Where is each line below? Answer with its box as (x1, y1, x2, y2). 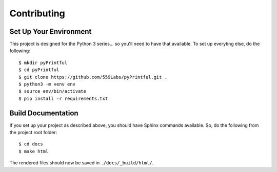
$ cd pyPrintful (18, 67, 60, 73)
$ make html (18, 148, 49, 154)
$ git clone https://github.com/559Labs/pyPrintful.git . (18, 74, 168, 80)
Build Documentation (9, 109, 79, 117)
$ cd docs (18, 141, 43, 147)
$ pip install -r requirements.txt (18, 95, 108, 101)
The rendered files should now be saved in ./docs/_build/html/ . (9, 160, 154, 166)
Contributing (9, 8, 65, 19)
